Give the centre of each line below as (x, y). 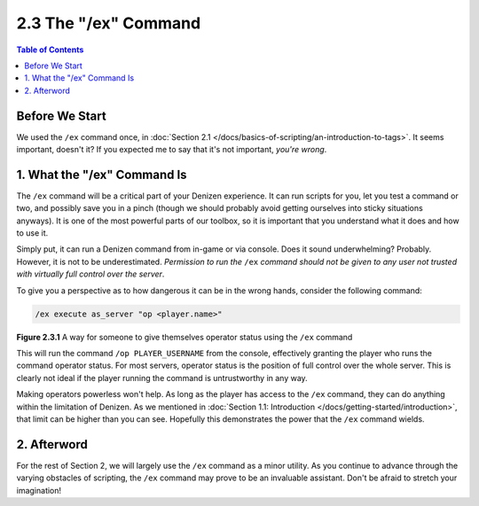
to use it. (32, 233)
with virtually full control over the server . (90, 274)
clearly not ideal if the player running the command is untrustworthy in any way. (162, 378)
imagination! (39, 490)
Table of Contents (50, 50)
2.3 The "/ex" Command (109, 23)
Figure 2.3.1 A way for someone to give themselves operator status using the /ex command (185, 337)
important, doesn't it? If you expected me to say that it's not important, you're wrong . (172, 150)
